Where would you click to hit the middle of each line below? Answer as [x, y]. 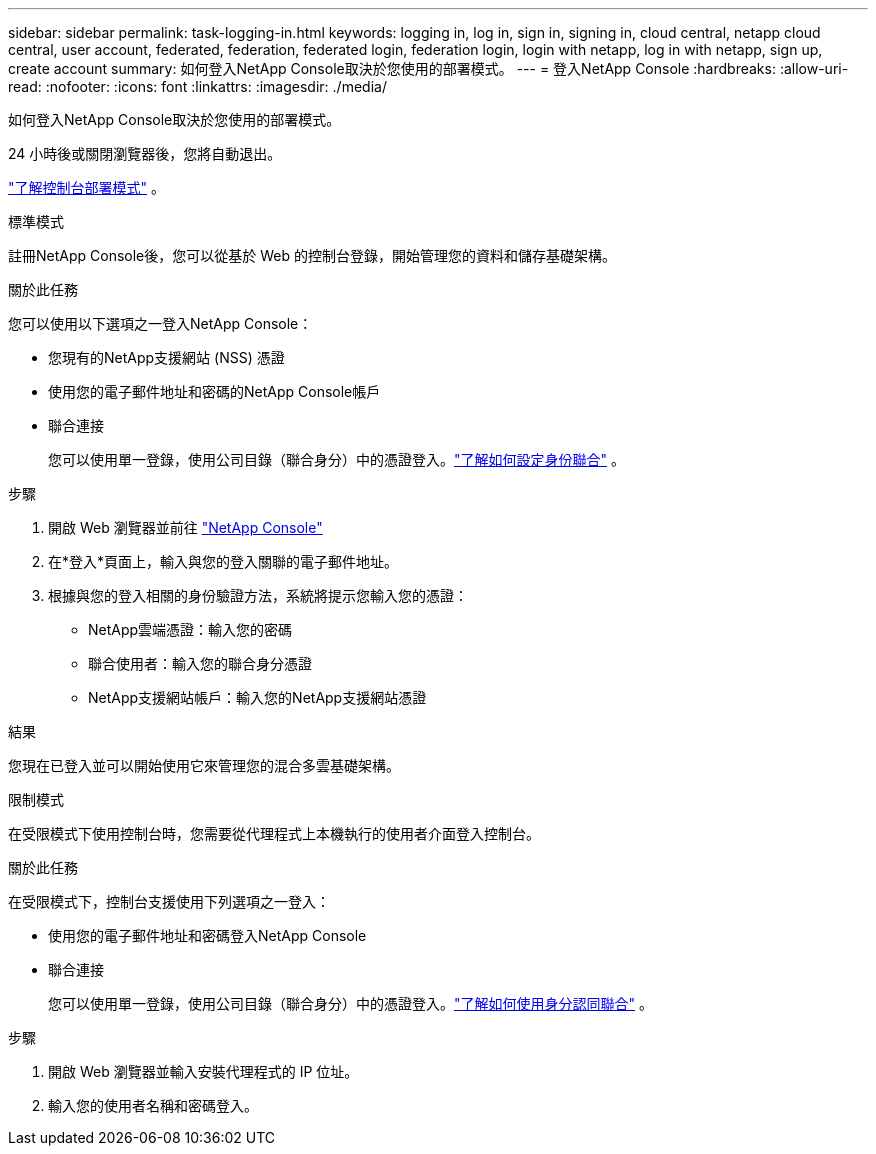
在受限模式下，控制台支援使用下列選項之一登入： [169, 901]
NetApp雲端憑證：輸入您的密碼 [190, 629]
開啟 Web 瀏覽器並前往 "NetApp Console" [185, 527]
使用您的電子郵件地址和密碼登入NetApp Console [207, 935]
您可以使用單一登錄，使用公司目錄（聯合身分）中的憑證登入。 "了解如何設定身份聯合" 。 [336, 459]
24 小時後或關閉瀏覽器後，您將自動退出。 [145, 153]
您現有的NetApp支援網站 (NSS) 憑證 [166, 357]
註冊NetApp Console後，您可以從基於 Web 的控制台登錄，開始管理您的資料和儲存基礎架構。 [312, 255]
